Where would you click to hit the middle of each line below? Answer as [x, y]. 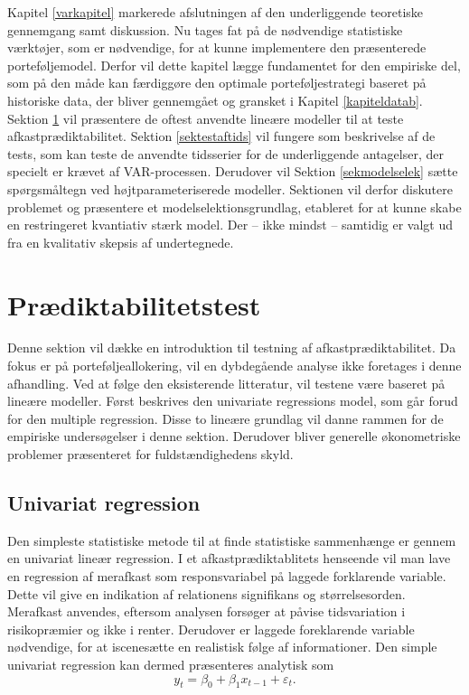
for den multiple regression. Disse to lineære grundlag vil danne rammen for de [225, 418]
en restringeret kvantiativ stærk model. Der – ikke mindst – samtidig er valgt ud [230, 225]
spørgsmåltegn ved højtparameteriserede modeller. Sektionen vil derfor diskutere [230, 188]
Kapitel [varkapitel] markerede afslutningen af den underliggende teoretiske [216, 12]
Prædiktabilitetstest [134, 304]
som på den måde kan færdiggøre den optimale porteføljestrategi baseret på [217, 83]
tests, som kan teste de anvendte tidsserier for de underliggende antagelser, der [225, 153]
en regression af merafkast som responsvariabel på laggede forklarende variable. [227, 575]
